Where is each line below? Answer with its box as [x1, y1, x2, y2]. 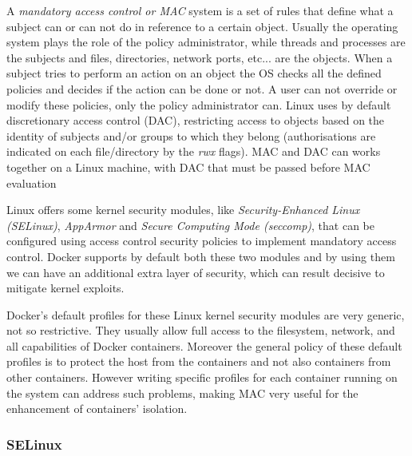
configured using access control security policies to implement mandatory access [6, 232, 397, 249]
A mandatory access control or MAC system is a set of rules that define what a [6, 2, 394, 18]
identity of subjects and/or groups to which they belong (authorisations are [6, 127, 376, 144]
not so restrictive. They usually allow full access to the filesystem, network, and [6, 322, 395, 339]
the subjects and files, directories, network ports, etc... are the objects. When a [6, 49, 393, 65]
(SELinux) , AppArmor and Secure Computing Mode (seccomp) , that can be [6, 216, 374, 233]
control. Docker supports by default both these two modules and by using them [6, 248, 395, 264]
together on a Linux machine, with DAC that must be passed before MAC [6, 158, 370, 175]
